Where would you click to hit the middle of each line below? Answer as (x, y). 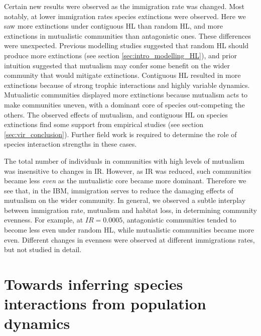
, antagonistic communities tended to (179, 220)
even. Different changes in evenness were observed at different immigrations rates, (129, 239)
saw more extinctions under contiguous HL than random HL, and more (113, 26)
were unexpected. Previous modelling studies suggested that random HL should (126, 45)
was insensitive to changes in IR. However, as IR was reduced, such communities (128, 171)
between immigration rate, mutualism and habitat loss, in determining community (130, 210)
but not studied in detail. (43, 249)
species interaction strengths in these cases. (71, 144)
